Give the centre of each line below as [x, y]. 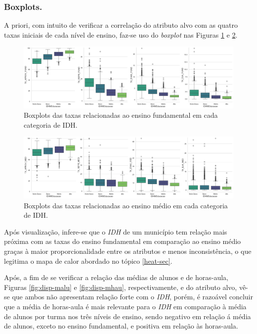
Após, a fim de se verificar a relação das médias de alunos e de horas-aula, [116, 277]
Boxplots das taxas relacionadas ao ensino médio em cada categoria [126, 205]
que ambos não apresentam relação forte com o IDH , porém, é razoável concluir [132, 297]
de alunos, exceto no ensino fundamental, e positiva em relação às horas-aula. [121, 326]
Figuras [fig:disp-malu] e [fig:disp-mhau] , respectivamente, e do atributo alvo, [121, 287]
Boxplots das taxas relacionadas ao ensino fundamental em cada [121, 115]
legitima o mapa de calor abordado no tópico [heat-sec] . [88, 261]
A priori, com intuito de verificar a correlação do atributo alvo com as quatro [121, 25]
